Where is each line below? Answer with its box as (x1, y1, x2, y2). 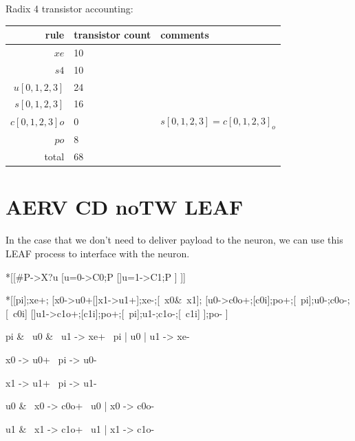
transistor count (74, 28, 151, 42)
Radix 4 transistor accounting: (6, 1, 133, 15)
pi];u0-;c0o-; (301, 292, 350, 307)
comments (160, 28, 209, 42)
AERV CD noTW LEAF (6, 193, 244, 221)
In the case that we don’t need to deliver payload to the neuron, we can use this (6, 233, 343, 247)
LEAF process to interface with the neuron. (6, 246, 190, 261)
